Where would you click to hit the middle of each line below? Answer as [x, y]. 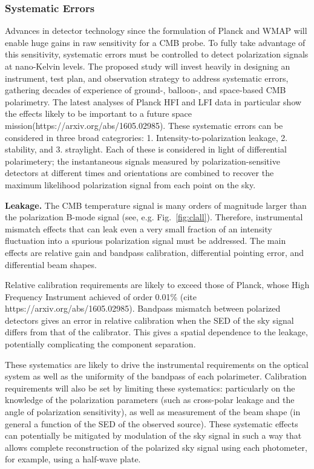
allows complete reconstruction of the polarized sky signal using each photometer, [156, 447]
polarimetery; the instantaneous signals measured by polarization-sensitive [142, 161]
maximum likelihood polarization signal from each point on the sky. [130, 184]
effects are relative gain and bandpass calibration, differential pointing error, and [155, 252]
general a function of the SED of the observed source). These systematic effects [152, 423]
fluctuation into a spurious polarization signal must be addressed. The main [146, 241]
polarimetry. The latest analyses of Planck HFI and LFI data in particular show [153, 101]
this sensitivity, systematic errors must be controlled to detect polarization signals [157, 54]
